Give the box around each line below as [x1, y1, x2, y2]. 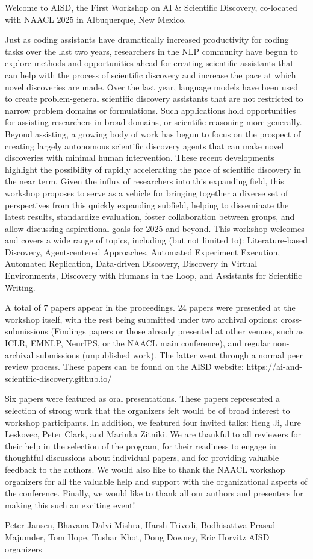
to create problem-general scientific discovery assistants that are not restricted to [5, 92, 303, 105]
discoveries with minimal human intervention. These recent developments [5, 151, 274, 164]
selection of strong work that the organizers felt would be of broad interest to [5, 404, 290, 416]
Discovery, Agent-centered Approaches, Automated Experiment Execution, [5, 245, 280, 258]
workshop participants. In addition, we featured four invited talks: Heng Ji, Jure [5, 416, 302, 428]
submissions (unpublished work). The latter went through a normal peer [36, 348, 303, 361]
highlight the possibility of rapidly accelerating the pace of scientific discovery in [5, 163, 301, 175]
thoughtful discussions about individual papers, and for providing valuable [5, 451, 279, 464]
